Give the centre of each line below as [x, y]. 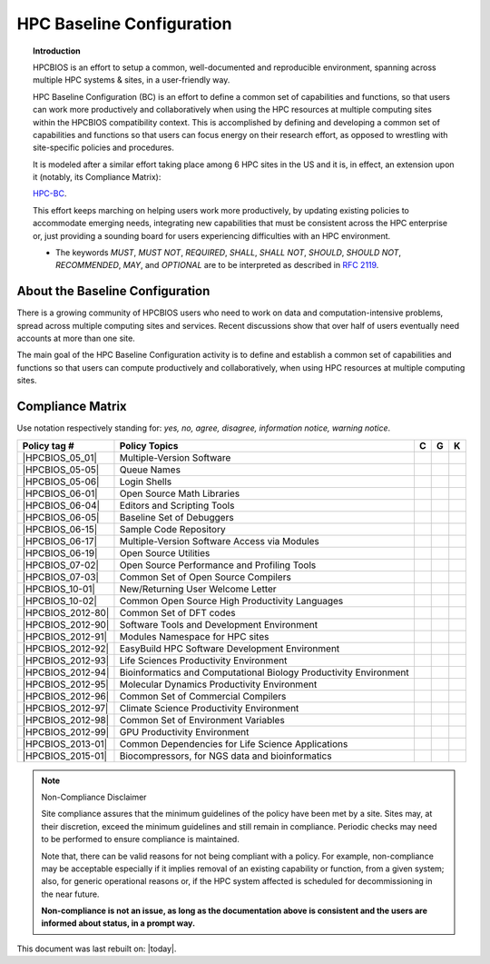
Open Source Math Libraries [180, 493]
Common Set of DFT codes [177, 612]
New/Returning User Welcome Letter [198, 589]
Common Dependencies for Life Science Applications [234, 743]
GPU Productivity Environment [184, 731]
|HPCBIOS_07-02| [61, 565]
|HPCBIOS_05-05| [61, 470]
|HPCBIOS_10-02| [59, 601]
